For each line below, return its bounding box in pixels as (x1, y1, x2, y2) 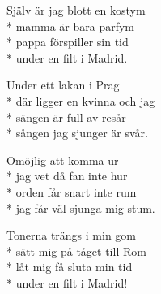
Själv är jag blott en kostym (6, 2, 146, 18)
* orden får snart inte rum (6, 183, 137, 200)
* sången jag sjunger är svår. (6, 124, 148, 141)
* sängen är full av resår (6, 108, 126, 125)
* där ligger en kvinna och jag (6, 92, 155, 109)
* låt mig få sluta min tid (6, 258, 133, 275)
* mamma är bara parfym (6, 17, 135, 34)
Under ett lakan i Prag (6, 76, 120, 93)
